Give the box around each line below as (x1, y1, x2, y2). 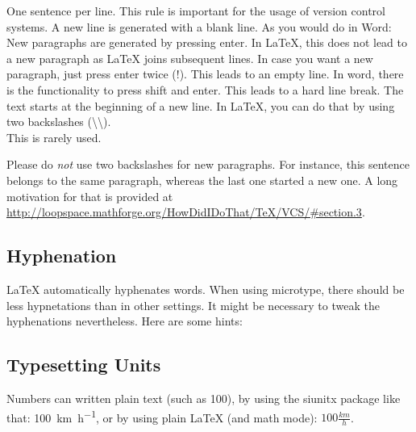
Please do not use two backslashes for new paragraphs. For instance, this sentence (6, 156, 410, 173)
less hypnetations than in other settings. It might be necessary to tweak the (6, 296, 380, 313)
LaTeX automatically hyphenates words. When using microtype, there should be (6, 280, 405, 297)
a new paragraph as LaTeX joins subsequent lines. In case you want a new (6, 49, 373, 66)
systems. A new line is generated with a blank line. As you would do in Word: (6, 18, 392, 35)
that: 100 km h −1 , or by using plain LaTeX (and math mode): (6, 406, 318, 426)
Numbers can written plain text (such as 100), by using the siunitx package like (6, 389, 401, 406)
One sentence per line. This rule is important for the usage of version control (6, 2, 385, 19)
